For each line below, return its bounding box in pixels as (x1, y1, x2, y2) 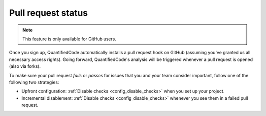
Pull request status (9, 7, 88, 18)
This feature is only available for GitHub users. (22, 36, 117, 42)
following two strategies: (9, 79, 59, 85)
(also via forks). (9, 63, 41, 69)
